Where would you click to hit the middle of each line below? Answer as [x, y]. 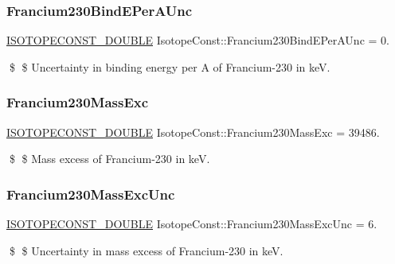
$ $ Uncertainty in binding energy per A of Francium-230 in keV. [170, 66]
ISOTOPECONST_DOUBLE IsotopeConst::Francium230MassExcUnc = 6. [192, 224]
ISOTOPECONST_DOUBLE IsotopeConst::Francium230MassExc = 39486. [193, 132]
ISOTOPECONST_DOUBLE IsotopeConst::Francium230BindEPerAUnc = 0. [198, 40]
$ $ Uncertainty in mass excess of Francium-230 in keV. [146, 250]
